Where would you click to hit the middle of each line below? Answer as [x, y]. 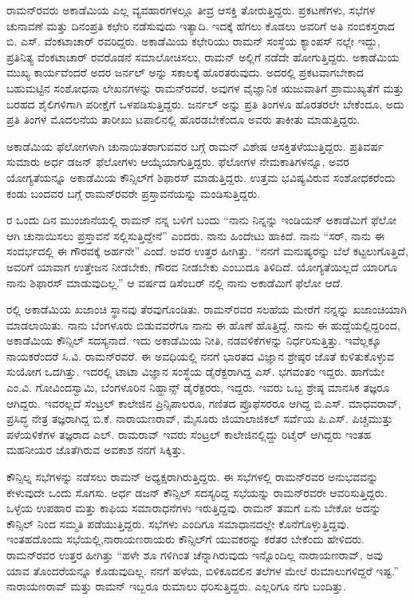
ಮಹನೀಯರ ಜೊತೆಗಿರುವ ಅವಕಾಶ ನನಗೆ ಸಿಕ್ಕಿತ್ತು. [96, 450]
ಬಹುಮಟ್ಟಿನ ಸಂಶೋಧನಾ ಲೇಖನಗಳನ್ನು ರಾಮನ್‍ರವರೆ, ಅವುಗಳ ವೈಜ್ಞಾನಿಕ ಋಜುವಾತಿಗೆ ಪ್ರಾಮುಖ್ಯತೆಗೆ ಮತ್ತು [205, 87]
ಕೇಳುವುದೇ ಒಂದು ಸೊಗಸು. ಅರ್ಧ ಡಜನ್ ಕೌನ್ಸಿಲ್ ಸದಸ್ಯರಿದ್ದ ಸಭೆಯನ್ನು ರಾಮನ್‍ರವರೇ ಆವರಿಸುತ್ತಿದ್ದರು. [197, 492]
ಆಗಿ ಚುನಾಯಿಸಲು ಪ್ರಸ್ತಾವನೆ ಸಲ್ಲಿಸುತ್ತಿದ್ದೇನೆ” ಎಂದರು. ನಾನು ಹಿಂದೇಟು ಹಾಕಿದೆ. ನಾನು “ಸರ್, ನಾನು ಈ [195, 235]
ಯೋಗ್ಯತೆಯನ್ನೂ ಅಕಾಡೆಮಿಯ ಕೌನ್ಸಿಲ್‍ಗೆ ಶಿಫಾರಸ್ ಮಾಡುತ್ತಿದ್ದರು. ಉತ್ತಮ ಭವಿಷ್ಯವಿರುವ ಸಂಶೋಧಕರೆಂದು [201, 177]
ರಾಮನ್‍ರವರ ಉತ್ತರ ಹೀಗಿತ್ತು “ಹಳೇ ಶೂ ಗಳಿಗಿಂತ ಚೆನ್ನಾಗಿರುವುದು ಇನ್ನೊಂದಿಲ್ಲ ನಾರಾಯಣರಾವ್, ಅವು [195, 555]
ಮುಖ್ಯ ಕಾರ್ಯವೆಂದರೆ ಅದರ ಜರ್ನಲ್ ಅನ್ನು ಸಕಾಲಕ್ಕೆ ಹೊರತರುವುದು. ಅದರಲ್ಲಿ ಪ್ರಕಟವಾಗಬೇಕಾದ [185, 72]
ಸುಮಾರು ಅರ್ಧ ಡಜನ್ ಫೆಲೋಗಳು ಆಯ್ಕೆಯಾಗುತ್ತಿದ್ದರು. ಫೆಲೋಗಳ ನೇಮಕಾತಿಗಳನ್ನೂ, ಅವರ [178, 162]
